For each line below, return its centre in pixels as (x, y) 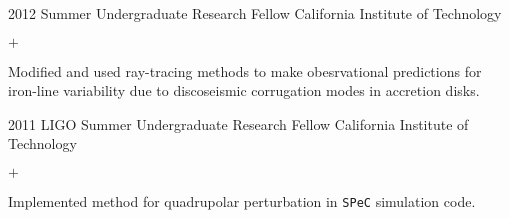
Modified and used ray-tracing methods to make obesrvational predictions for (245, 70)
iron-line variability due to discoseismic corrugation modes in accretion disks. (244, 90)
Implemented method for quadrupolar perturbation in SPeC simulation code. (242, 200)
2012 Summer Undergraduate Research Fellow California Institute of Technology (255, 13)
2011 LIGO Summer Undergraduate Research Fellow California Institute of (238, 123)
